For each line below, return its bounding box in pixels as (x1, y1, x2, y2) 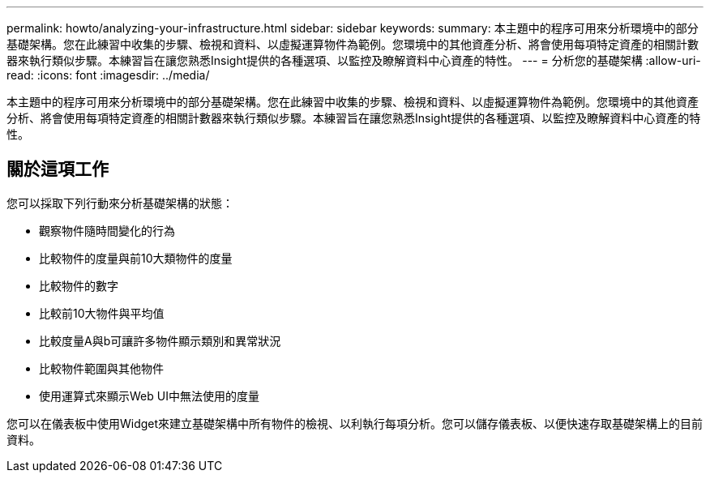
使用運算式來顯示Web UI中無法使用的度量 (39, 388, 259, 403)
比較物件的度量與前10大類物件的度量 (39, 250, 233, 265)
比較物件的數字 (39, 278, 118, 293)
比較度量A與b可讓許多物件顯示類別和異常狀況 (39, 333, 281, 348)
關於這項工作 (6, 159, 109, 180)
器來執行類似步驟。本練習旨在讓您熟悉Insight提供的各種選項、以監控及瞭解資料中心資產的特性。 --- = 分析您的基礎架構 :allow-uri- (6, 53, 701, 67)
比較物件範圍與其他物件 (39, 361, 164, 375)
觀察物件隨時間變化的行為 (39, 223, 175, 237)
